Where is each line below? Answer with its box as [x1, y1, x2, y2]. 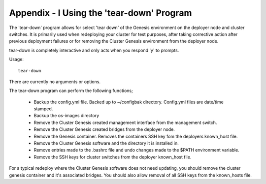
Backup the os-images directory [33, 113, 100, 119]
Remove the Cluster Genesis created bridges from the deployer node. [33, 126, 175, 132]
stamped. [33, 106, 53, 112]
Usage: [9, 57, 24, 62]
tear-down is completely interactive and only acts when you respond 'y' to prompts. [9, 47, 179, 53]
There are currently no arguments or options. [9, 79, 101, 85]
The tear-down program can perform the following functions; [9, 88, 133, 93]
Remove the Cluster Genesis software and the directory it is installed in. [33, 140, 179, 146]
